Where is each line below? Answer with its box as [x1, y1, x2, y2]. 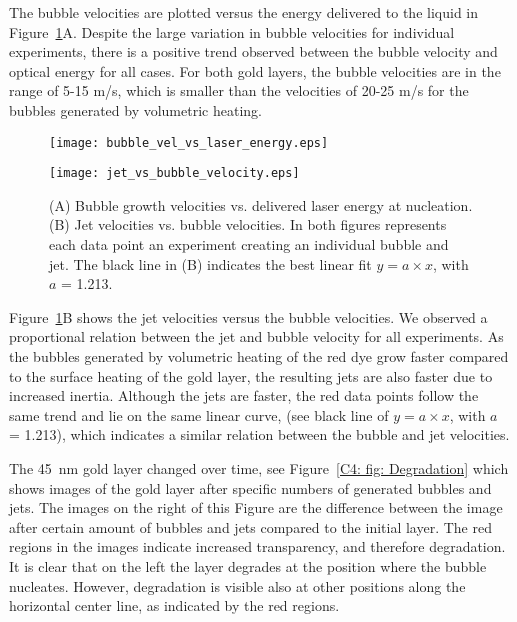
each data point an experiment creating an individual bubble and [49, 234, 449, 255]
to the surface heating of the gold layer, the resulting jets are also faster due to [9, 365, 493, 386]
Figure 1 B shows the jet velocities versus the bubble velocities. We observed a [9, 306, 488, 327]
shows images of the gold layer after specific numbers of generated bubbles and [9, 477, 492, 498]
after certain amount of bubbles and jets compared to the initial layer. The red [9, 516, 492, 537]
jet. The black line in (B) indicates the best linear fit [49, 253, 372, 274]
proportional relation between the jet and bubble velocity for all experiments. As [9, 326, 504, 347]
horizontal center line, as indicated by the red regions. [9, 595, 340, 616]
